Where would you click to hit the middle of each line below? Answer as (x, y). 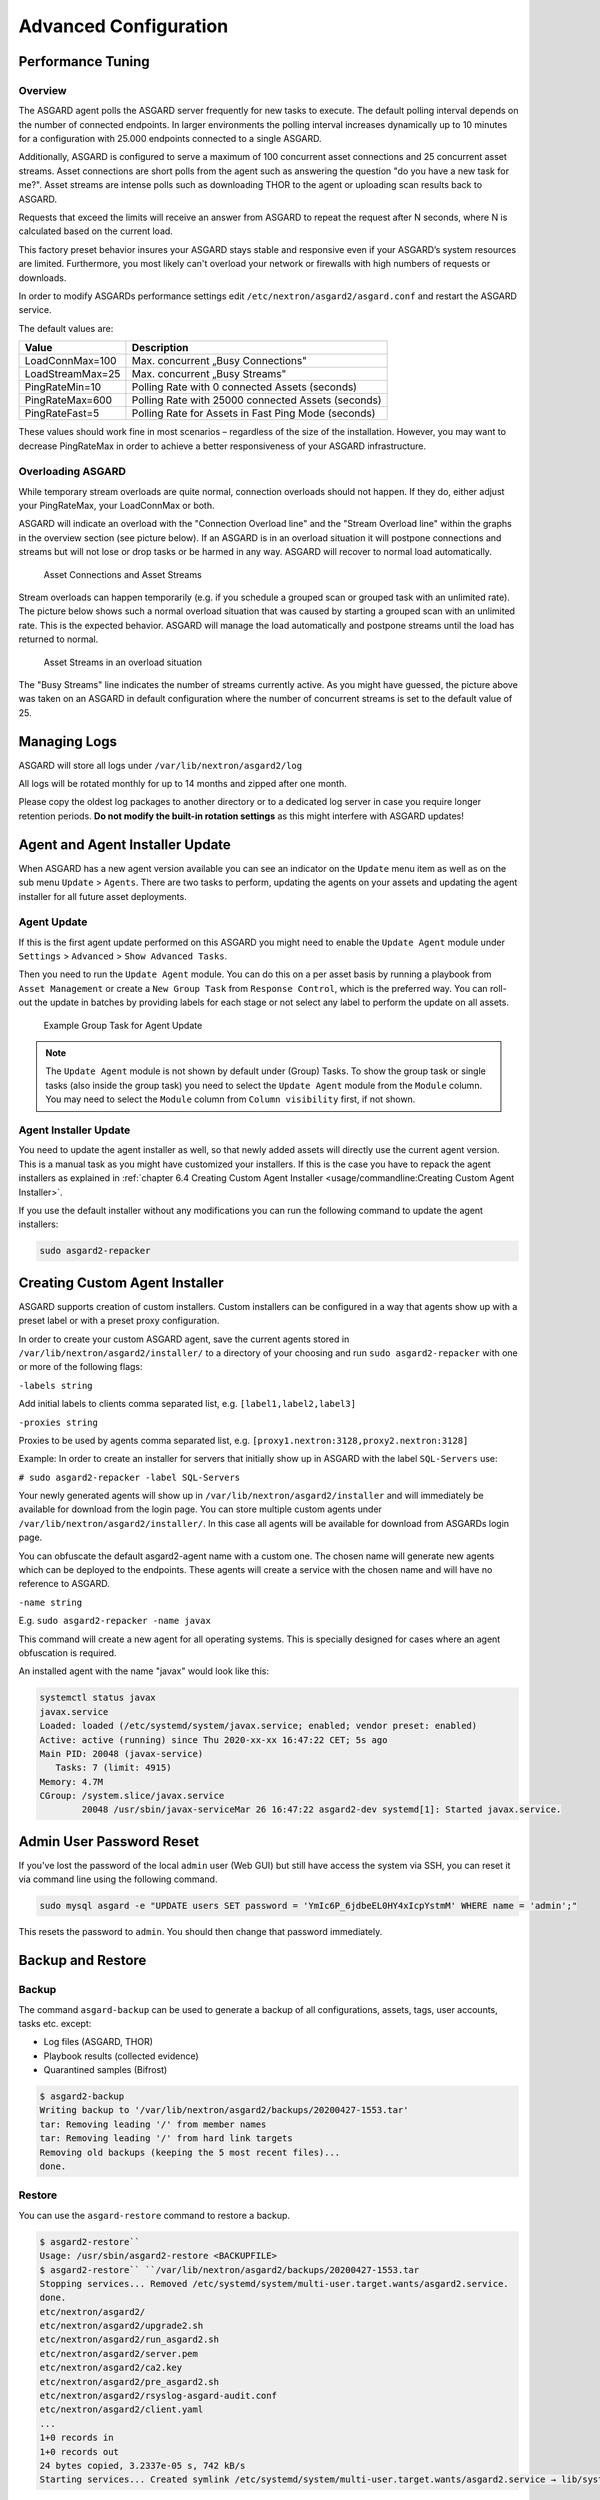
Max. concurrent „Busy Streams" (209, 374)
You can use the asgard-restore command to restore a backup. (154, 2215)
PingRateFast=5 (62, 413)
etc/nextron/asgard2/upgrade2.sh (121, 2326)
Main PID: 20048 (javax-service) (121, 1753)
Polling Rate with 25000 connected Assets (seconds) (256, 400)
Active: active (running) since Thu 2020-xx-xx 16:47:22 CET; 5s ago (213, 1739)
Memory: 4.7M (71, 1781)
